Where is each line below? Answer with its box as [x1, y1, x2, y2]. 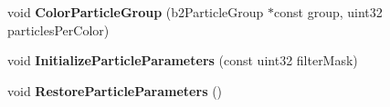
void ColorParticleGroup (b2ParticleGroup [7, 3, 264, 21]
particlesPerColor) [7, 20, 110, 39]
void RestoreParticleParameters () [7, 81, 223, 100]
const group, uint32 [274, 3, 383, 21]
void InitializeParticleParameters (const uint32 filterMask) [7, 51, 358, 70]
